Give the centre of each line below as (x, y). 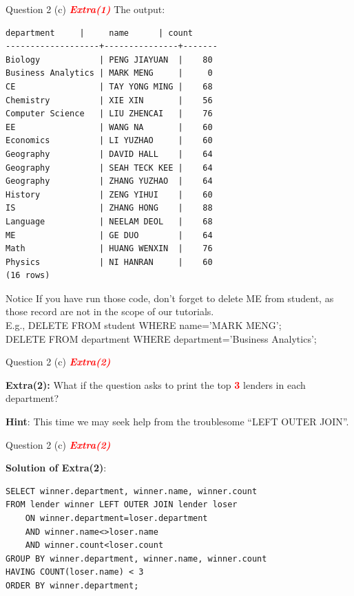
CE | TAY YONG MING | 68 (109, 86)
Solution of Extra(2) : (56, 468)
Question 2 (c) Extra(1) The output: (85, 9)
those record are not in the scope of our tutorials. (110, 311)
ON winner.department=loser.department (116, 518)
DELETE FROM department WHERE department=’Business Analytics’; (161, 338)
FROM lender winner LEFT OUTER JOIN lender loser (122, 505)
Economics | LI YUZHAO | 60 (109, 141)
